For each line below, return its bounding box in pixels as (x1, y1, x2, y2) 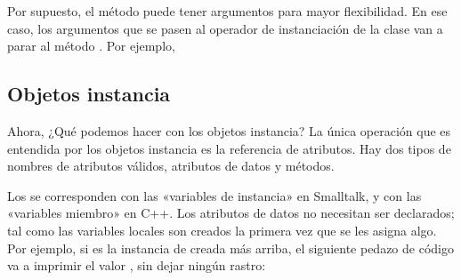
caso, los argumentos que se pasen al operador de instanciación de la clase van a (7, 19, 443, 37)
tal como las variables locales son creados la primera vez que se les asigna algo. (7, 220, 437, 239)
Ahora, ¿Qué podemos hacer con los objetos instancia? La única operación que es (7, 121, 451, 140)
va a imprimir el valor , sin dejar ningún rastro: (7, 256, 266, 275)
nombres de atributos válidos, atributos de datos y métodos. (7, 156, 335, 175)
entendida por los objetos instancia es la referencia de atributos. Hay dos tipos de (7, 139, 451, 157)
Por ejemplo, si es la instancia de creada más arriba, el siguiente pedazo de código (7, 238, 454, 257)
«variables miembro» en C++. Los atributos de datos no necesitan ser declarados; (7, 204, 455, 222)
